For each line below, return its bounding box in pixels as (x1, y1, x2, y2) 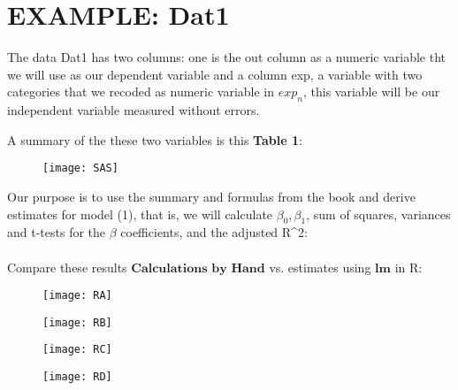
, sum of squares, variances (306, 204, 451, 223)
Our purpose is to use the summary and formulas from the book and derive (7, 187, 416, 205)
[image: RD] (42, 371, 112, 384)
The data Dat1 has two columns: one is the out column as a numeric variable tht (7, 48, 446, 66)
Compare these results (7, 257, 127, 276)
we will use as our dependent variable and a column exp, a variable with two (7, 65, 423, 83)
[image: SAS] (42, 162, 118, 175)
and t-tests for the (7, 223, 106, 241)
